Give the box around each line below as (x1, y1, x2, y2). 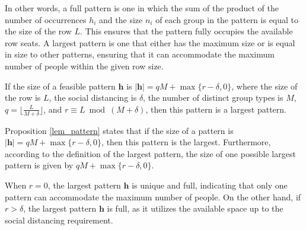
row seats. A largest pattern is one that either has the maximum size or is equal (5, 36, 295, 49)
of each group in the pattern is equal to (155, 13, 299, 25)
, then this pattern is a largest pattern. (145, 103, 286, 115)
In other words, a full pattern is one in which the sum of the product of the (5, 2, 279, 14)
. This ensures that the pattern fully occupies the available (80, 25, 293, 37)
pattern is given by (5, 159, 74, 171)
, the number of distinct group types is (143, 91, 283, 104)
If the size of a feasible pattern (5, 79, 116, 92)
